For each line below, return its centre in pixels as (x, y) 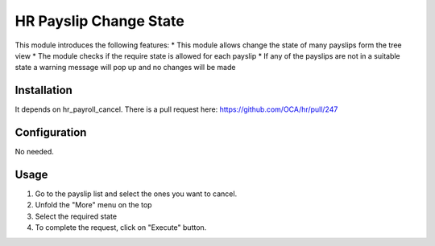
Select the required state (76, 216)
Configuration (51, 133)
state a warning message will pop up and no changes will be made (125, 68)
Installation (43, 90)
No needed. (34, 152)
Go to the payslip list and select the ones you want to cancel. (136, 194)
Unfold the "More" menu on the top (93, 205)
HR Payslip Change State (99, 21)
